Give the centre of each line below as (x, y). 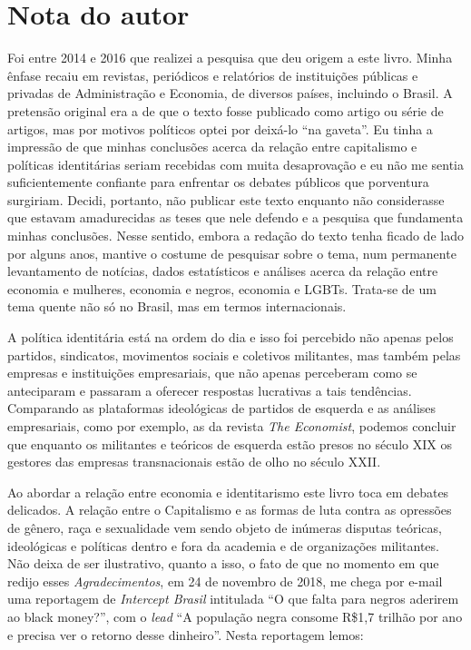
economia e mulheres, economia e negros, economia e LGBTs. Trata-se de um (222, 288)
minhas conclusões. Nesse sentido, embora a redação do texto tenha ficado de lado (235, 236)
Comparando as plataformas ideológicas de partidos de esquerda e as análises (222, 408)
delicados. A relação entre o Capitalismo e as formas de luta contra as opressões (230, 510)
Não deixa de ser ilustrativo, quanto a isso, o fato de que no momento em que (223, 563)
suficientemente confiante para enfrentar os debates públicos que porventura (218, 182)
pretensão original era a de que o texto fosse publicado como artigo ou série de (226, 110)
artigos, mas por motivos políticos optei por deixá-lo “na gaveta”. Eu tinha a (220, 128)
